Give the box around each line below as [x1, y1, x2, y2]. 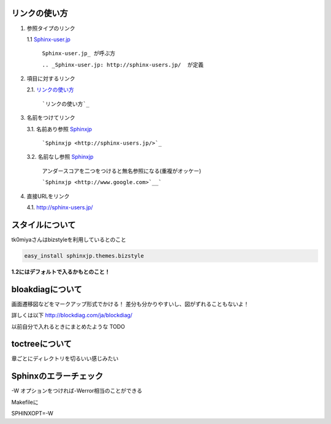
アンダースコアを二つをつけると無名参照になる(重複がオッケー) [42, 167, 202, 174]
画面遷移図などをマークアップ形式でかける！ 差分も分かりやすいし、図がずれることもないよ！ [11, 300, 249, 307]
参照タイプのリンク [26, 25, 75, 32]
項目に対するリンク [26, 75, 75, 82]
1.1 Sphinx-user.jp [26, 36, 70, 43]
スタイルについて [11, 220, 76, 230]
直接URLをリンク [26, 192, 70, 199]
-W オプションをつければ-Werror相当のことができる [11, 387, 143, 395]
